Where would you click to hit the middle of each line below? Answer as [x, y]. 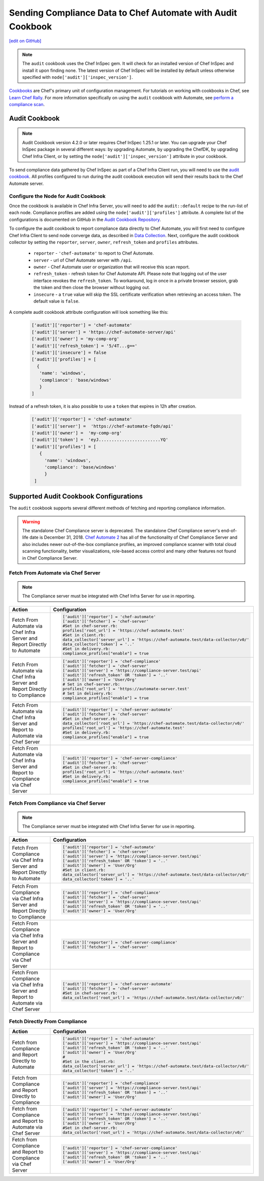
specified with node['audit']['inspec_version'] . [77, 77]
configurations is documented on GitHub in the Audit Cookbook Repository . [85, 219]
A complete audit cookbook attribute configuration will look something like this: [89, 312]
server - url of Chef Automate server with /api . [83, 260]
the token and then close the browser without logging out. [92, 287]
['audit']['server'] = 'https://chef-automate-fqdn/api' [102, 426]
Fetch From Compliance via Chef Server [57, 803]
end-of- [229, 531]
